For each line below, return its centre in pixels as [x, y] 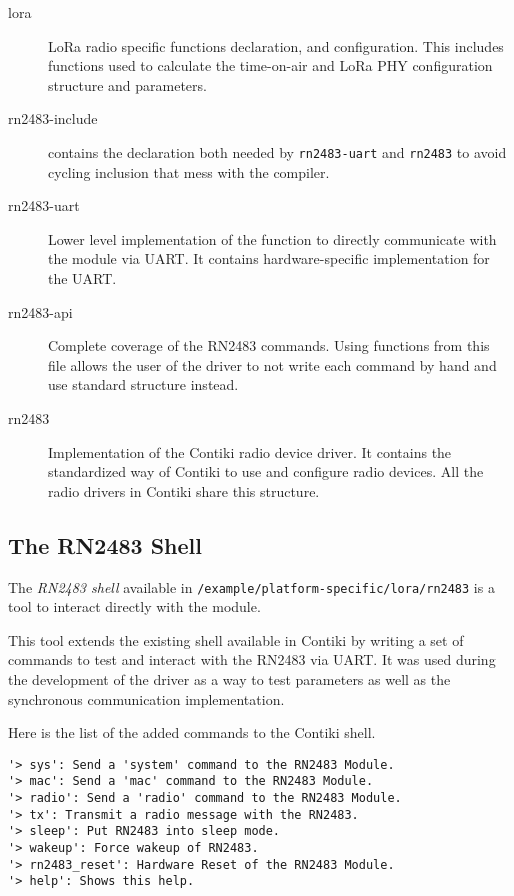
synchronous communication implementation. [146, 698]
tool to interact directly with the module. [134, 606]
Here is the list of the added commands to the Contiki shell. [192, 732]
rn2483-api [40, 311]
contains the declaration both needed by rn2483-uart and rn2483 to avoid [277, 151]
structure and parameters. [127, 84]
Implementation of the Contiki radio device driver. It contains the [250, 451]
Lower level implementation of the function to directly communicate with [272, 238]
